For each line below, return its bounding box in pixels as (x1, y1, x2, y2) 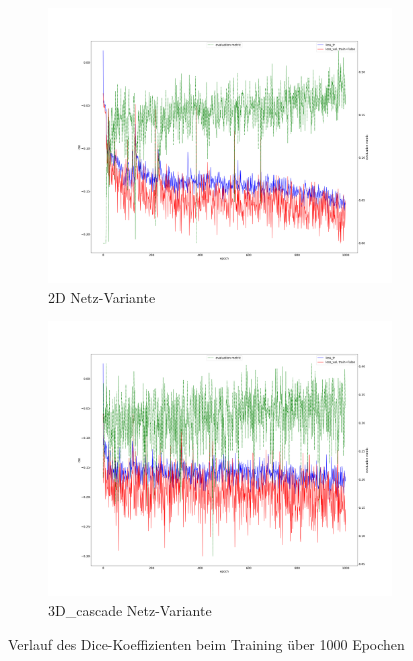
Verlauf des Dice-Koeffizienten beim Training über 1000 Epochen (8, 633, 405, 654)
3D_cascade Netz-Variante (48, 600, 212, 621)
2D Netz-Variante (48, 286, 156, 307)
